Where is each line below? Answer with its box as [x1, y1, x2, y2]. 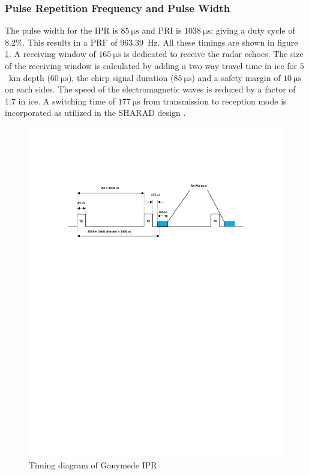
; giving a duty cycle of [211, 24, 295, 37]
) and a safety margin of [191, 71, 281, 83]
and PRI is [142, 24, 182, 37]
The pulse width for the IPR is [5, 24, 118, 37]
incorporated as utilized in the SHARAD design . [5, 106, 186, 119]
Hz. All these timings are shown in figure [148, 35, 298, 48]
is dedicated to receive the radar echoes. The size [124, 47, 304, 60]
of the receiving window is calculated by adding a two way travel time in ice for [5, 59, 298, 71]
